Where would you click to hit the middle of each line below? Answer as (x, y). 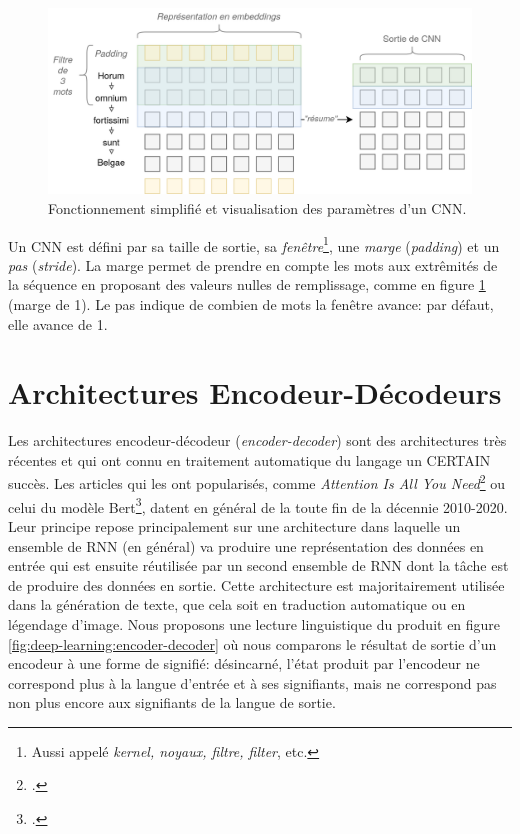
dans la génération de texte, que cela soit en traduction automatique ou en (237, 604)
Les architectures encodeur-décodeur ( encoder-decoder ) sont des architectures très (257, 440)
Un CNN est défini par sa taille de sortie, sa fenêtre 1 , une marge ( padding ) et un (254, 244)
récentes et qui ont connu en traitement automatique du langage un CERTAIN (249, 459)
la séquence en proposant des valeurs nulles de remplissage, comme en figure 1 (247, 284)
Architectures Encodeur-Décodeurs (255, 392)
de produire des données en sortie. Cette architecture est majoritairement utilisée (256, 584)
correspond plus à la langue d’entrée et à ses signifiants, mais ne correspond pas (252, 682)
